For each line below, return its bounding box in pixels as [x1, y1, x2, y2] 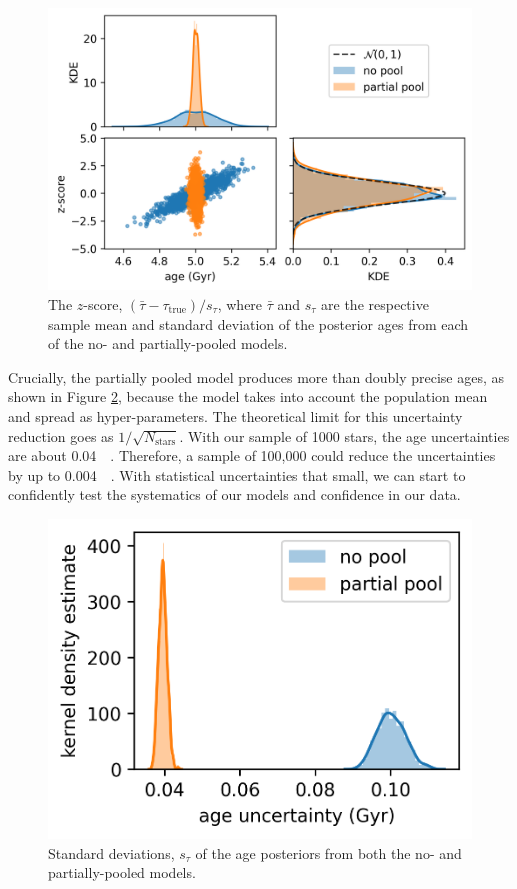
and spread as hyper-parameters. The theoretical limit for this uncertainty [8, 405, 463, 426]
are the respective [321, 293, 429, 314]
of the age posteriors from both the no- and [195, 842, 462, 863]
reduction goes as [8, 425, 114, 446]
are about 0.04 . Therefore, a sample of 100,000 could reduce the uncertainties [8, 445, 496, 466]
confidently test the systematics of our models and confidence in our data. [8, 484, 461, 505]
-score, [83, 293, 123, 314]
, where [217, 293, 263, 314]
